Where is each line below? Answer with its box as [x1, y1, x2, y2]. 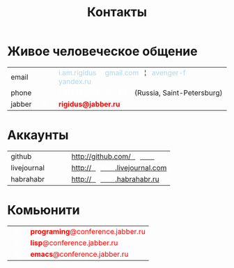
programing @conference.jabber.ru [30, 226, 146, 236]
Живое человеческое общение [7, 43, 198, 59]
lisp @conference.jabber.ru [30, 238, 118, 248]
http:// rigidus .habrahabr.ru [71, 174, 160, 184]
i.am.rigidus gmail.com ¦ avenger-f [58, 68, 186, 77]
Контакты [86, 4, 148, 20]
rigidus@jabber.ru [58, 99, 120, 109]
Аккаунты [7, 127, 69, 143]
